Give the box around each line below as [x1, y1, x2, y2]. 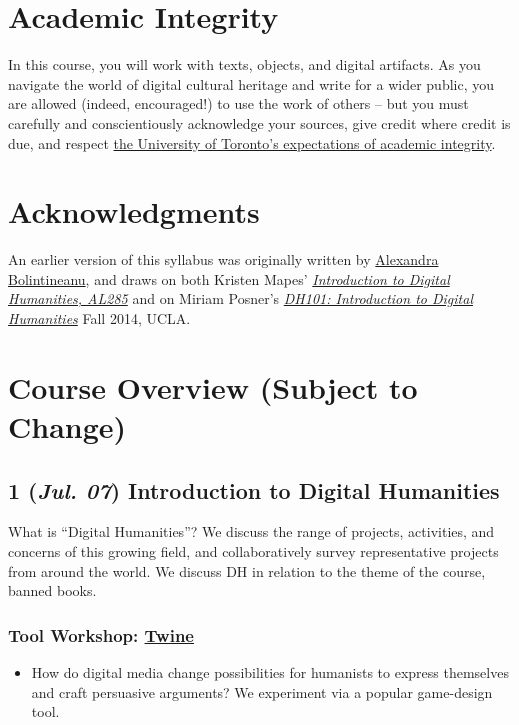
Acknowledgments [8, 191, 260, 232]
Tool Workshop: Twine [8, 622, 194, 647]
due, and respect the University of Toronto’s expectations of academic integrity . [8, 132, 496, 153]
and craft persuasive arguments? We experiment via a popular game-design [31, 681, 493, 702]
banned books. [8, 580, 97, 601]
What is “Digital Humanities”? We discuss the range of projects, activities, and [8, 521, 495, 542]
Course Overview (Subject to [8, 366, 418, 407]
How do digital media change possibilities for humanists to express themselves [31, 661, 509, 682]
